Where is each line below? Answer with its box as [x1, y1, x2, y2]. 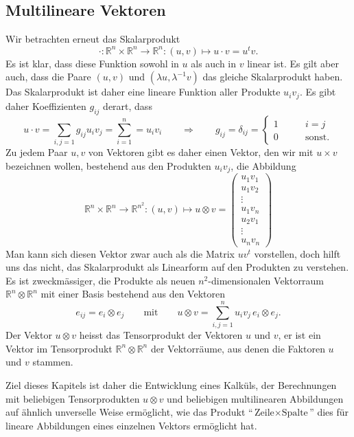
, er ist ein [278, 328, 321, 342]
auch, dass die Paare [5, 69, 91, 84]
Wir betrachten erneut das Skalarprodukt [5, 32, 180, 46]
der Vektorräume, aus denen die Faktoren [150, 341, 325, 355]
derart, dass [103, 98, 152, 113]
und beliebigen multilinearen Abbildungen [167, 391, 344, 405]
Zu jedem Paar [5, 145, 68, 159]
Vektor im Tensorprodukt [5, 341, 113, 355]
